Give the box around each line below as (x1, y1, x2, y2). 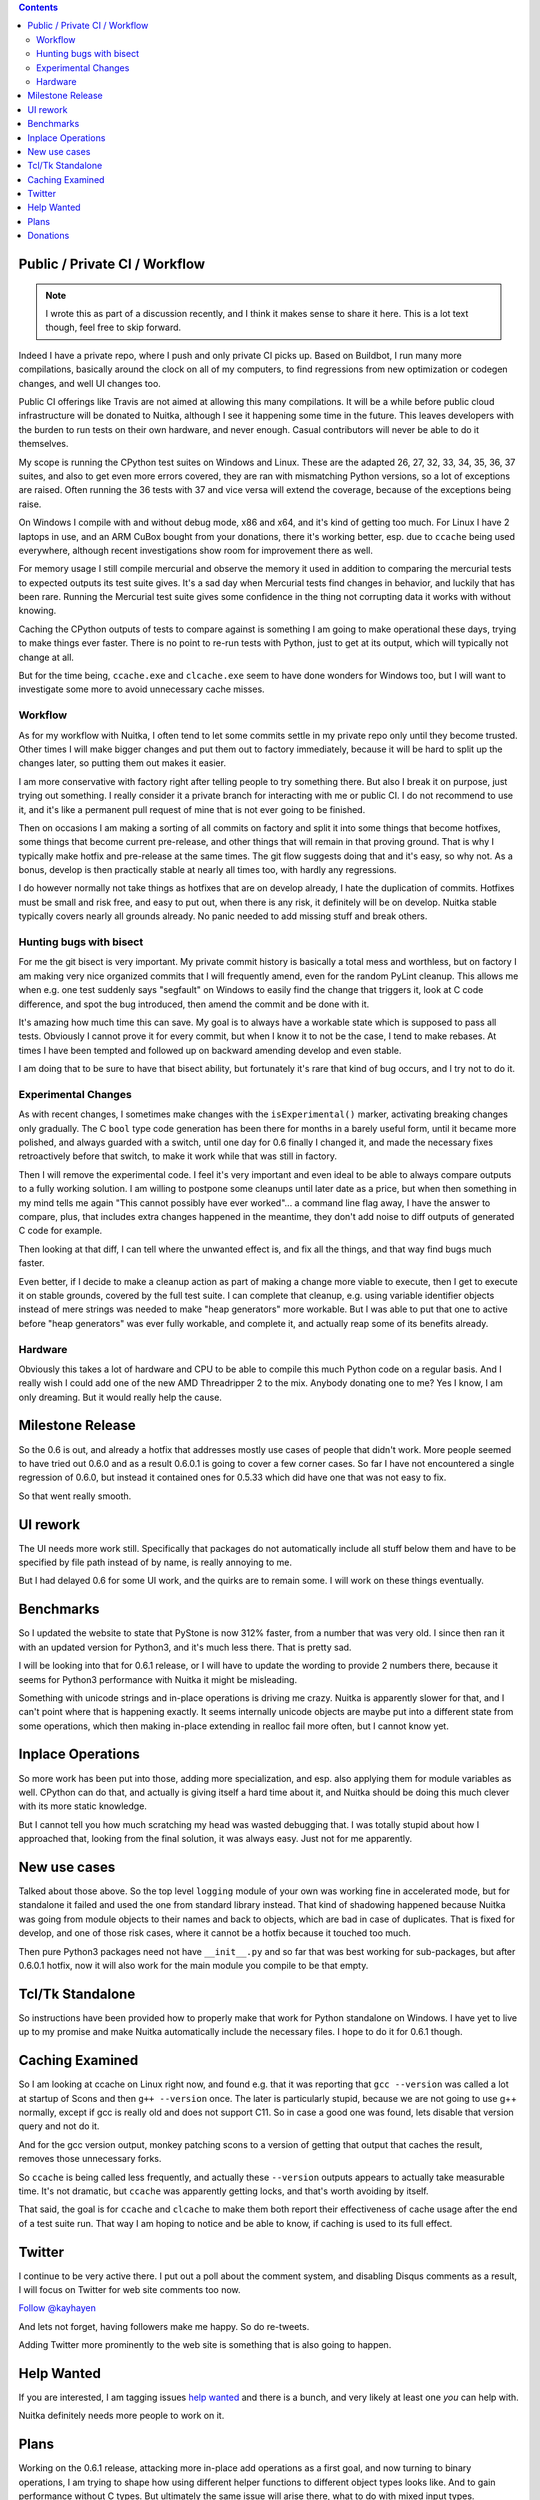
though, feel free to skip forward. (45, 321, 182, 334)
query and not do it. (18, 2120, 100, 2132)
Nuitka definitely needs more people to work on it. (18, 2410, 225, 2422)
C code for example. (18, 1225, 103, 1237)
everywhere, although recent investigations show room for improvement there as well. (18, 544, 374, 556)
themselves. (18, 438, 69, 450)
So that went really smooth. (18, 1490, 132, 1502)
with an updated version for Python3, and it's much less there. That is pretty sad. (18, 1641, 352, 1653)
